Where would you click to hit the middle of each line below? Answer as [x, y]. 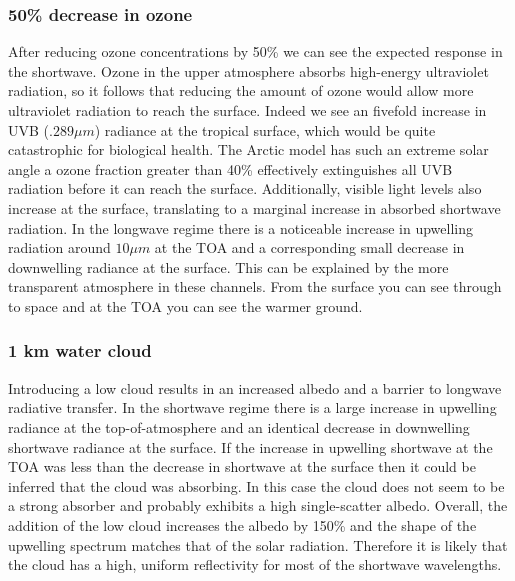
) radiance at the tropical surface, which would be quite [265, 129]
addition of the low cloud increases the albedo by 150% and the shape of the [242, 524]
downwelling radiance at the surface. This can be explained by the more [228, 266]
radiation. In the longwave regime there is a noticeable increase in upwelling [241, 227]
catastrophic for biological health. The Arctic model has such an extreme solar [248, 149]
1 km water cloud [80, 350]
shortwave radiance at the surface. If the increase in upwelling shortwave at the [250, 446]
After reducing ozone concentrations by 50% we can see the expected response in [255, 51]
